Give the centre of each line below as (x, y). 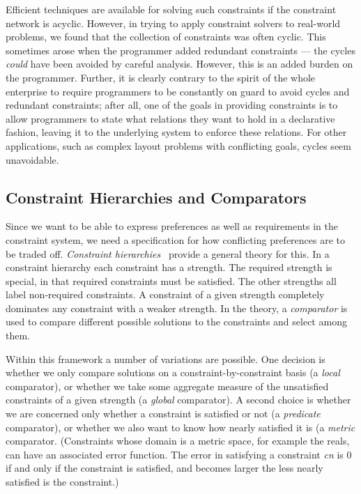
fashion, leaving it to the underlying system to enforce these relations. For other (176, 132)
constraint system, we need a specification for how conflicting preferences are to (176, 239)
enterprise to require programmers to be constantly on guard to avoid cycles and (178, 91)
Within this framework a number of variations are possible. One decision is (166, 358)
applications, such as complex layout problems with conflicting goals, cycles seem (178, 145)
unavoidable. (32, 159)
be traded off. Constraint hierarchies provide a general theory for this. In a (168, 253)
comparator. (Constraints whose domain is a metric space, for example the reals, (178, 441)
